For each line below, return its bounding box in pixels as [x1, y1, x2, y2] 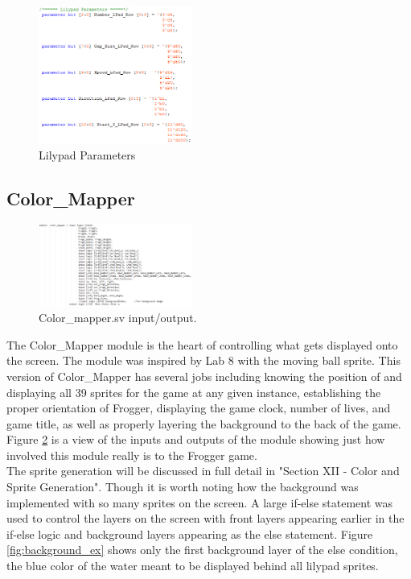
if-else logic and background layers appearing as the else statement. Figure [6, 525, 373, 542]
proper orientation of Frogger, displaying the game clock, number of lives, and [6, 399, 391, 416]
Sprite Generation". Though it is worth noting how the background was [6, 478, 359, 495]
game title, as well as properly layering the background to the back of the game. [6, 415, 401, 432]
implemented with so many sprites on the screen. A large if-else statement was [6, 494, 393, 511]
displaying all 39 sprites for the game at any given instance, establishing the [6, 383, 381, 400]
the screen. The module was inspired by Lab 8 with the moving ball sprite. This [6, 352, 401, 369]
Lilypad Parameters [39, 146, 136, 163]
